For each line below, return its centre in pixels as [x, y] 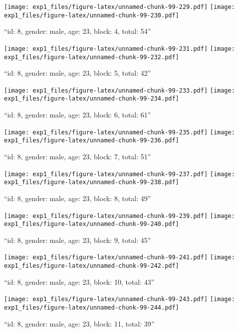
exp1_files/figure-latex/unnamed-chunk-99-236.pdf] [92, 141]
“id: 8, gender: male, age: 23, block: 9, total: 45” [78, 240]
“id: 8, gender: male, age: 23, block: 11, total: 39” [79, 323]
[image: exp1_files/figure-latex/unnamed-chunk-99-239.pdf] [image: [119, 216]
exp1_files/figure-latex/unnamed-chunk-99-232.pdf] [92, 57]
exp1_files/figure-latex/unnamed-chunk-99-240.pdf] [92, 224]
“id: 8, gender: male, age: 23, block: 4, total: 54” [78, 31]
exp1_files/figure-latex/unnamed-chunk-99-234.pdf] [92, 99]
